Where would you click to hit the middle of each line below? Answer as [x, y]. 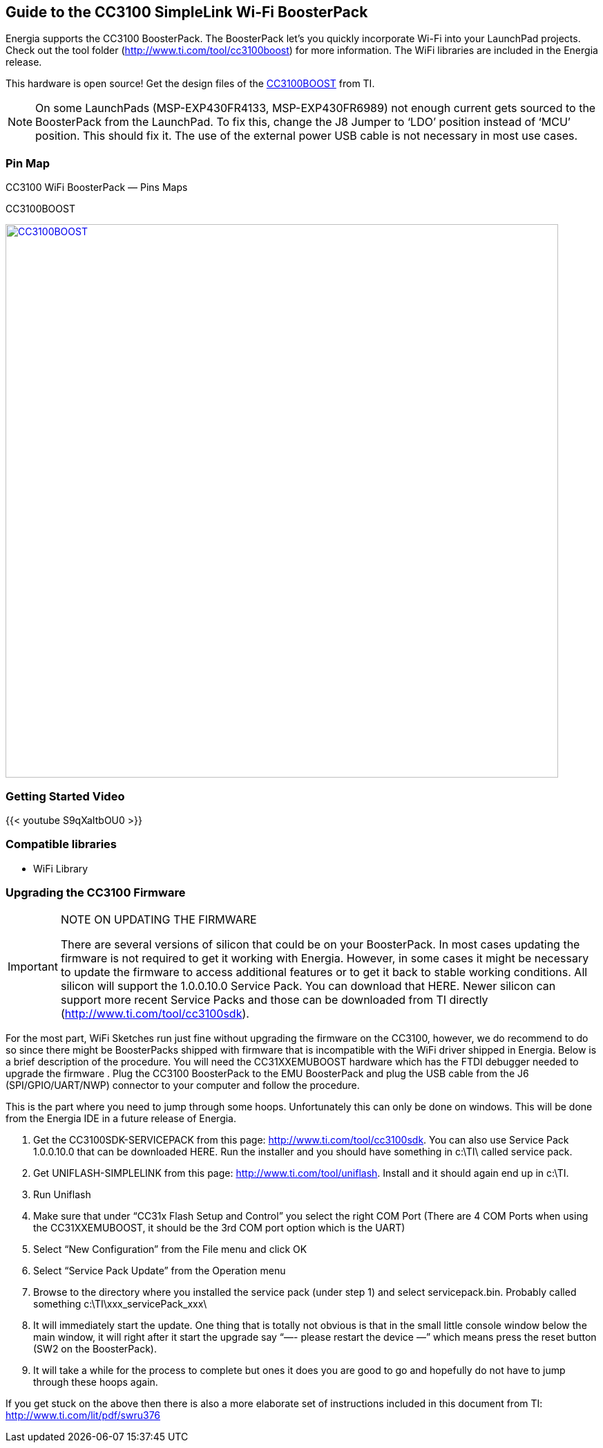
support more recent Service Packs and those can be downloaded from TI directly [274, 1000]
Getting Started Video [65, 796]
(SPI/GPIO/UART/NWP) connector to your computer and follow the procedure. [183, 1085]
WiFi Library [61, 868]
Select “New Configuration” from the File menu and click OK [170, 1249]
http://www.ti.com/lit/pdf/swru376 [83, 1415]
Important [33, 967]
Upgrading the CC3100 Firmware [96, 893]
